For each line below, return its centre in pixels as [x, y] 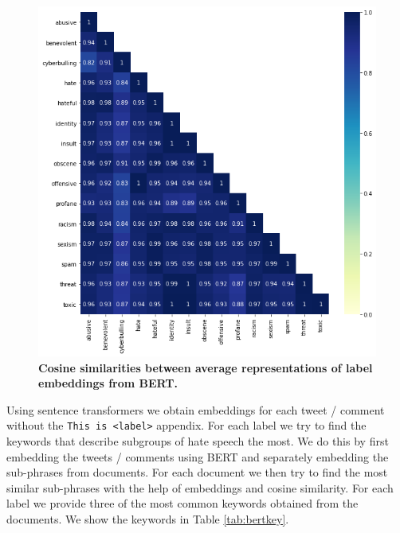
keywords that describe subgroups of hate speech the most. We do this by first [198, 441]
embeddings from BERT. [108, 383]
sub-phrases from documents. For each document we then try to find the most [197, 472]
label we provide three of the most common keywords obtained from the [182, 503]
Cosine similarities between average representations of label [206, 367]
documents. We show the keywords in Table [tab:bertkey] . [148, 519]
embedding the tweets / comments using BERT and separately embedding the [198, 456]
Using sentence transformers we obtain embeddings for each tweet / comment [196, 409]
